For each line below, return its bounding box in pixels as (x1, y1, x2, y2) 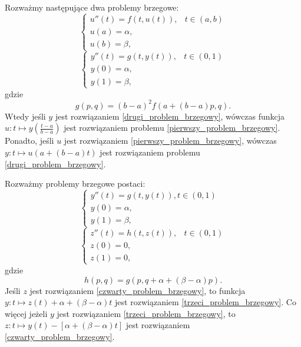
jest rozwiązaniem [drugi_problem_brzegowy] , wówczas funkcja (55, 110, 285, 122)
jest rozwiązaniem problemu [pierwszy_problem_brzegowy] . (64, 121, 280, 134)
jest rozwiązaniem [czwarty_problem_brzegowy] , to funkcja (29, 284, 246, 296)
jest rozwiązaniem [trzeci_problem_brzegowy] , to (57, 307, 236, 319)
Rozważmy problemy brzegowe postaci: (5, 177, 145, 190)
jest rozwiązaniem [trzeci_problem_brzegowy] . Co (115, 296, 296, 308)
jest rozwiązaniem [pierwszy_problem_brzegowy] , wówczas (64, 134, 277, 147)
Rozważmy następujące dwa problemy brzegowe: (5, 1, 179, 13)
